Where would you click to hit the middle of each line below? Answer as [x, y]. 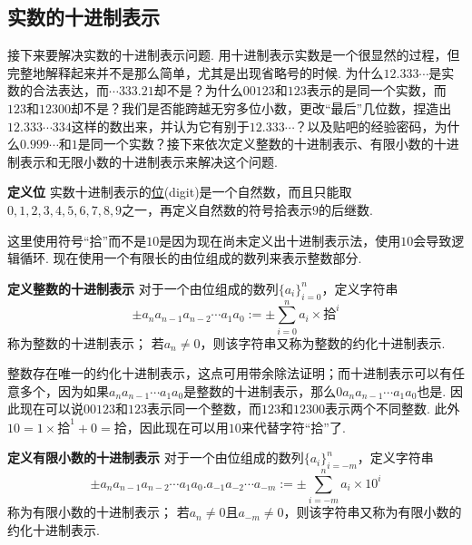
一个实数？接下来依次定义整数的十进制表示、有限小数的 [268, 144]
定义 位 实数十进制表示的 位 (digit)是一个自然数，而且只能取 [180, 192]
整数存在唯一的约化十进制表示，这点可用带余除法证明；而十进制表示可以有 [230, 373]
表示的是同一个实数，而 [376, 90]
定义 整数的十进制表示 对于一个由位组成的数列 [143, 288]
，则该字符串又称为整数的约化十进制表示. [323, 342]
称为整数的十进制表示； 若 [86, 342]
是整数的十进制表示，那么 [260, 390]
